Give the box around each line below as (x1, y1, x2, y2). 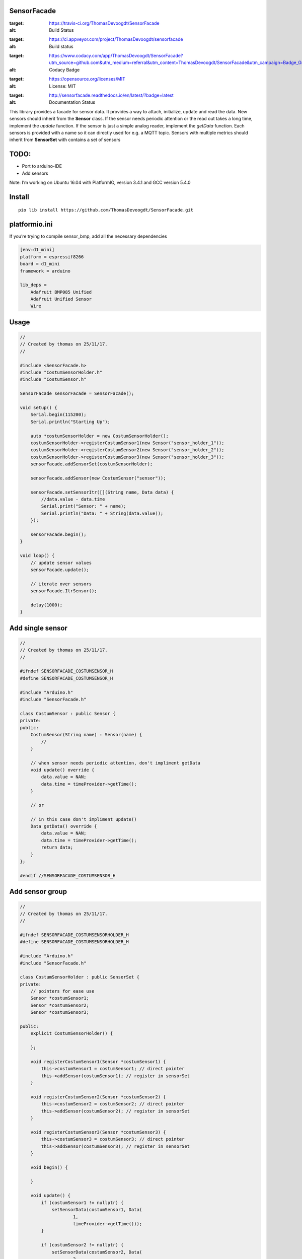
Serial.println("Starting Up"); (30, 418, 111, 425)
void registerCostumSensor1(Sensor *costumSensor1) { (30, 1059, 166, 1065)
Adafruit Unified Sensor (30, 296, 92, 302)
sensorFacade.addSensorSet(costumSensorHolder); (30, 461, 153, 467)
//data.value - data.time (41, 497, 105, 502)
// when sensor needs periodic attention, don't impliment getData (30, 760, 201, 765)
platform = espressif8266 (20, 254, 84, 259)
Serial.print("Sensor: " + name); (41, 504, 126, 509)
